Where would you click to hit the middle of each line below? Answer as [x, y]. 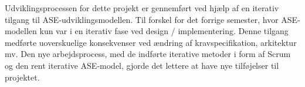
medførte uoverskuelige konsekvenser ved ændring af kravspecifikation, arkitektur [151, 42]
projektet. [22, 77]
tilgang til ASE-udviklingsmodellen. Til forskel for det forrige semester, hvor [142, 19]
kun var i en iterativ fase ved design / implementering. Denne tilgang [164, 31]
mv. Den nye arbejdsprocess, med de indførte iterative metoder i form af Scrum [148, 54]
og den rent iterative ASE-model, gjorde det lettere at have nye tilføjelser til [142, 65]
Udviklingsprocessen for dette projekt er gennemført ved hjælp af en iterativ [142, 8]
